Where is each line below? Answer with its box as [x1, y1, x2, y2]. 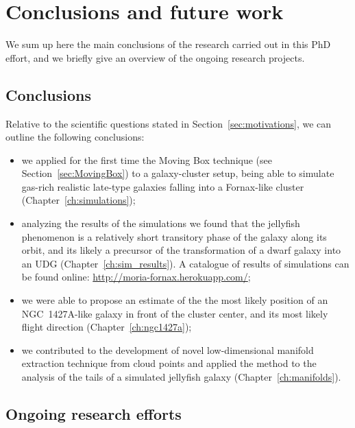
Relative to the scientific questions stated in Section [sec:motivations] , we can [5, 116, 332, 130]
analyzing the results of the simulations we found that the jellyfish [21, 216, 300, 230]
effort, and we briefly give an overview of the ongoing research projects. [5, 50, 305, 64]
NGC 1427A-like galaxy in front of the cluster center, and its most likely [21, 306, 328, 320]
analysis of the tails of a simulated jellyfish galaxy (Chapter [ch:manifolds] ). [21, 370, 341, 384]
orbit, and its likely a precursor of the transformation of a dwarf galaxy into [21, 243, 341, 257]
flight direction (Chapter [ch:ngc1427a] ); [21, 320, 192, 334]
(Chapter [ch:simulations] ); [21, 193, 136, 207]
